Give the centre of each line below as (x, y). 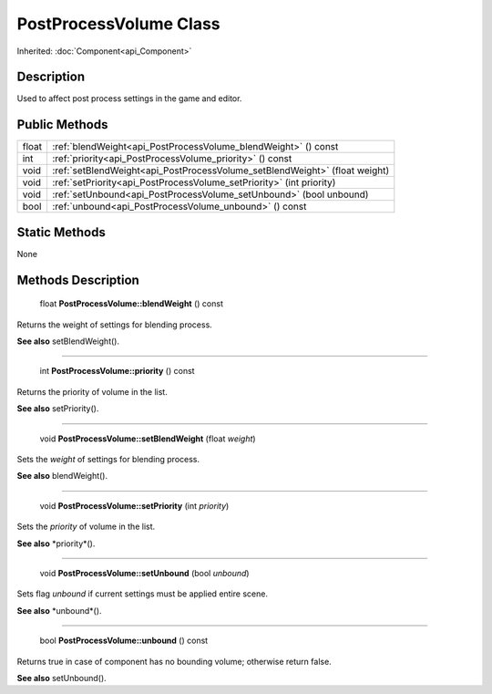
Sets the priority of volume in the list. (86, 527)
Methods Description (78, 280)
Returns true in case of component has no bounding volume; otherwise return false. (174, 661)
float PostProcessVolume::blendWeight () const (131, 304)
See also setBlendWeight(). (68, 341)
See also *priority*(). (56, 544)
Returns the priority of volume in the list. (92, 391)
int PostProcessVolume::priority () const (117, 371)
